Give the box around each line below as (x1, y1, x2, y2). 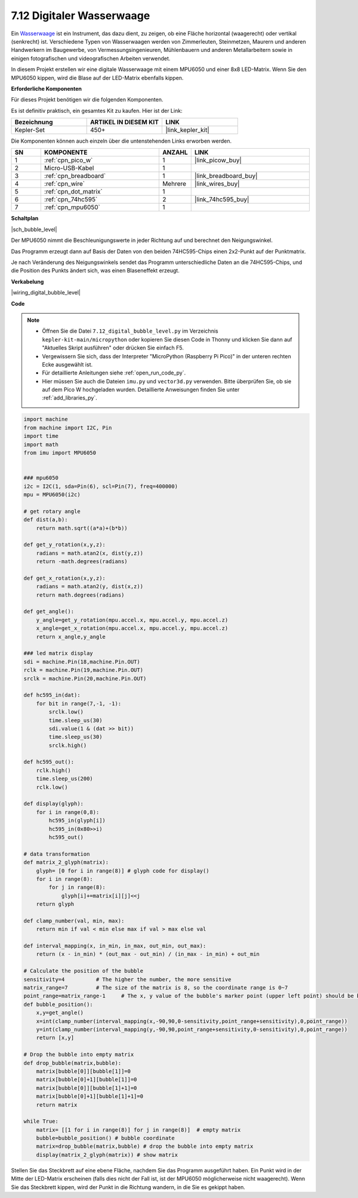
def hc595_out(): (23, 758, 75, 766)
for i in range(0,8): (36, 809, 100, 815)
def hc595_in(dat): (23, 692, 81, 699)
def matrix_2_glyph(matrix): (23, 859, 109, 866)
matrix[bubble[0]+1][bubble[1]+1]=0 (36, 1093, 143, 1100)
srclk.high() (48, 742, 87, 749)
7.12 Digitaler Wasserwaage (11, 9, 150, 22)
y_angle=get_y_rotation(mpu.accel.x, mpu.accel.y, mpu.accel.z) (36, 616, 229, 623)
